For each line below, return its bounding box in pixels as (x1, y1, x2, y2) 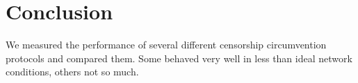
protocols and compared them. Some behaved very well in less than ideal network (6, 50, 352, 65)
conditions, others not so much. (6, 64, 139, 79)
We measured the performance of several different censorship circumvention (6, 37, 327, 52)
